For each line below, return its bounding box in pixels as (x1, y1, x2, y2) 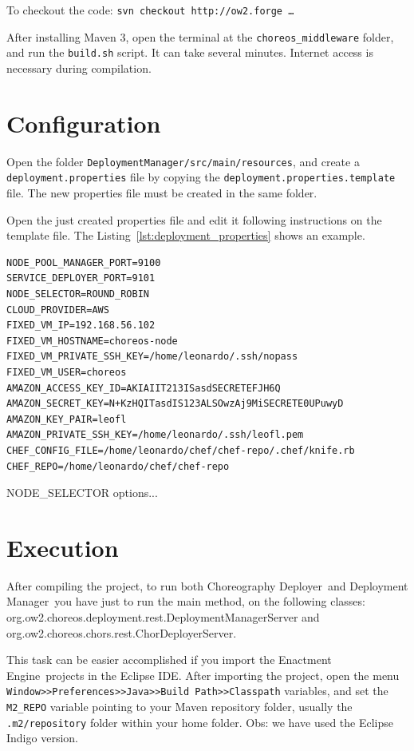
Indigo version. (6, 729, 78, 746)
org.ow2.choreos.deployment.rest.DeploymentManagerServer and (6, 609, 320, 625)
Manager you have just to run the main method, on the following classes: (6, 593, 365, 610)
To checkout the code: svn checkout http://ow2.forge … (6, 2, 294, 18)
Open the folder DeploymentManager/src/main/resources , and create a (6, 153, 360, 169)
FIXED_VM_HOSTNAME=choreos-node (6, 335, 178, 347)
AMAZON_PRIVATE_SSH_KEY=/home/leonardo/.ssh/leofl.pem (6, 429, 304, 441)
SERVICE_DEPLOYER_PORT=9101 (6, 272, 156, 284)
